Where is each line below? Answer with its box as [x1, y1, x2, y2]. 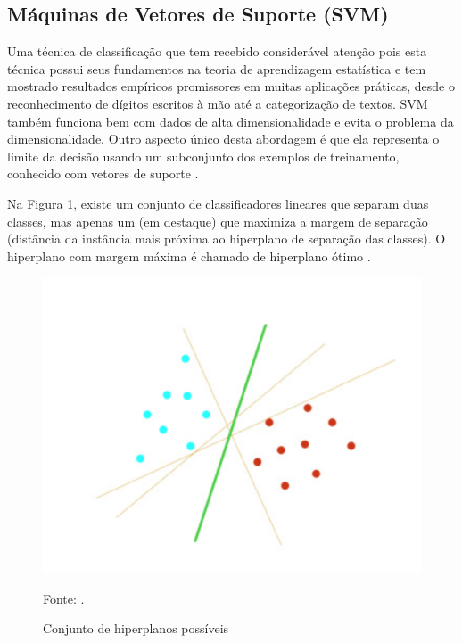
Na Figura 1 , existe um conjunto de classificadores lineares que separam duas [7, 194, 429, 212]
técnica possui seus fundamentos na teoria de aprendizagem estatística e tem [7, 59, 426, 78]
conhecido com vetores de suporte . [7, 164, 199, 183]
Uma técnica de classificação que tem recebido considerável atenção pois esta [7, 42, 427, 61]
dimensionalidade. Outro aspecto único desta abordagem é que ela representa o [7, 129, 440, 148]
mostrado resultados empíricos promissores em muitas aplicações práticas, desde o [7, 77, 455, 95]
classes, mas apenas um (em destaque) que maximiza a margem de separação [7, 211, 428, 230]
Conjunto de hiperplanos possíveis [43, 619, 229, 638]
